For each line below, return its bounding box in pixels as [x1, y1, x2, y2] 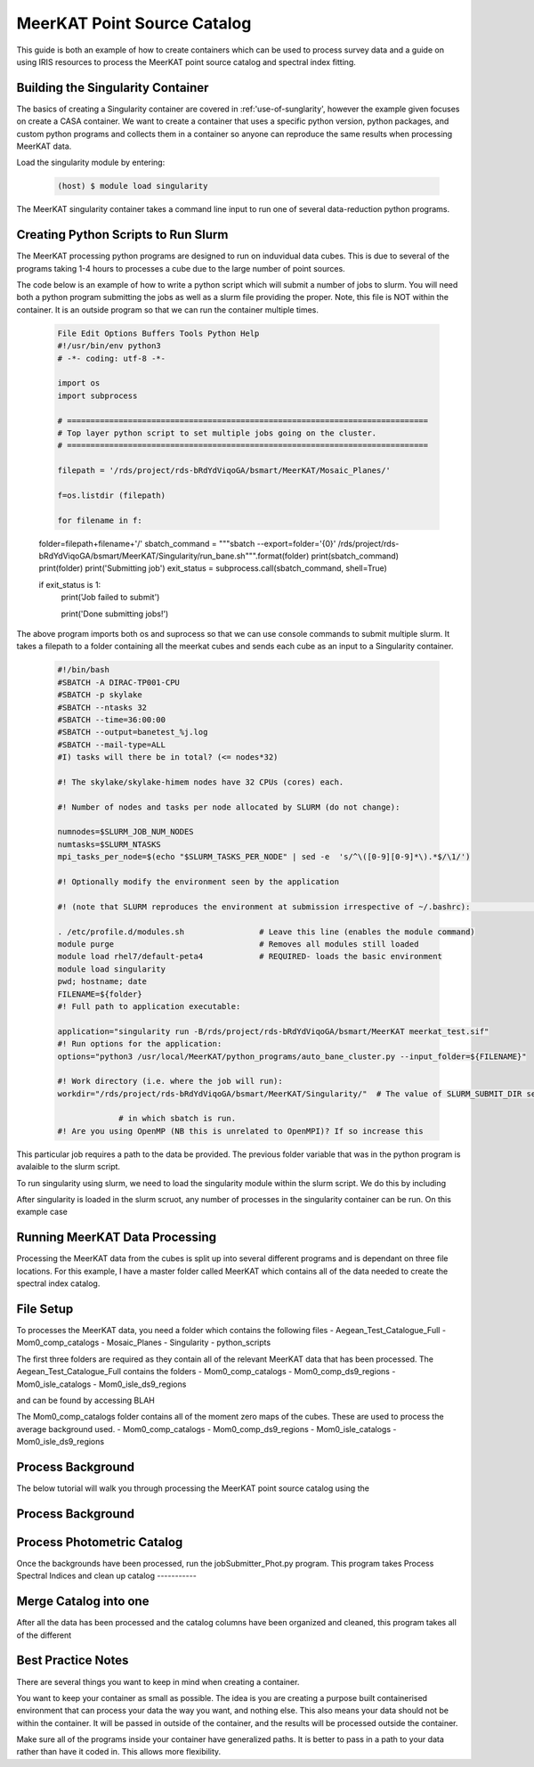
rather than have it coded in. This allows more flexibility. [16, 1747, 222, 1757]
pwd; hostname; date [57, 976, 147, 987]
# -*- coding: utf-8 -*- [57, 353, 166, 363]
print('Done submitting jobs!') [61, 608, 169, 619]
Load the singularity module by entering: [16, 157, 166, 168]
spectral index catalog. [16, 1278, 101, 1289]
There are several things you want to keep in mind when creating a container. [16, 1676, 300, 1687]
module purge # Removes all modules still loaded [57, 939, 419, 949]
